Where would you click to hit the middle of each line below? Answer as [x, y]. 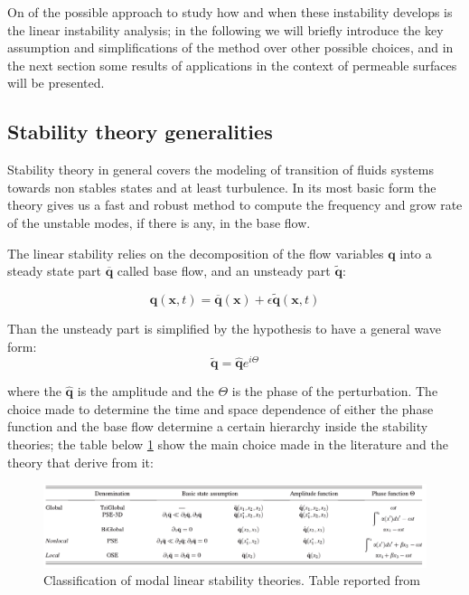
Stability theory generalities [140, 132]
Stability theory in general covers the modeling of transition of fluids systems [220, 170]
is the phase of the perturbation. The [335, 391]
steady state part [55, 271]
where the [34, 391]
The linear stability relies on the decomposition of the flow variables [196, 253]
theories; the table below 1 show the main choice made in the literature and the [228, 444]
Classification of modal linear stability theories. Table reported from [232, 580]
